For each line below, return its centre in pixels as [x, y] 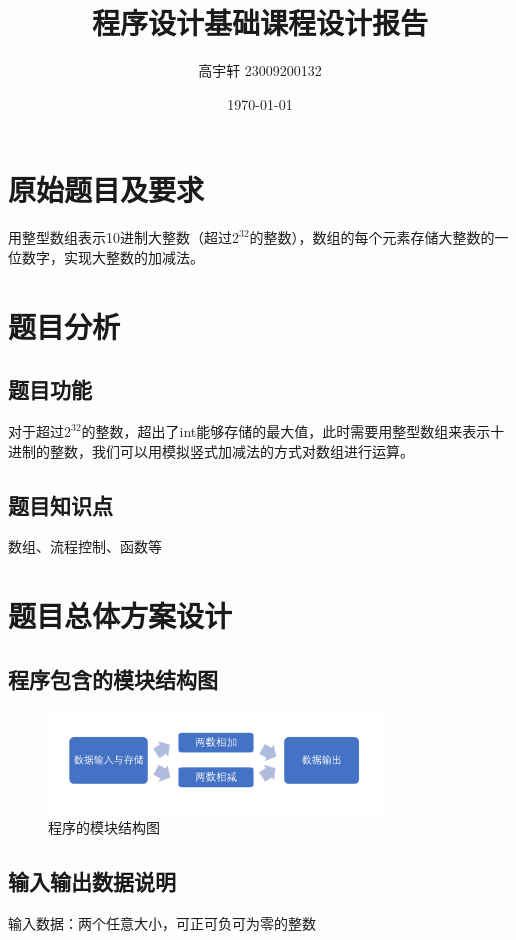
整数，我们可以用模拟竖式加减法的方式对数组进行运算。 [231, 450]
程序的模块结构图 [104, 827]
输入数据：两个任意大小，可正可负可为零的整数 [162, 922]
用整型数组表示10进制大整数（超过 [120, 237]
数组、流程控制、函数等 [85, 546]
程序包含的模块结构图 [113, 678]
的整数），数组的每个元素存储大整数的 [372, 237]
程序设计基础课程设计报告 [259, 22]
